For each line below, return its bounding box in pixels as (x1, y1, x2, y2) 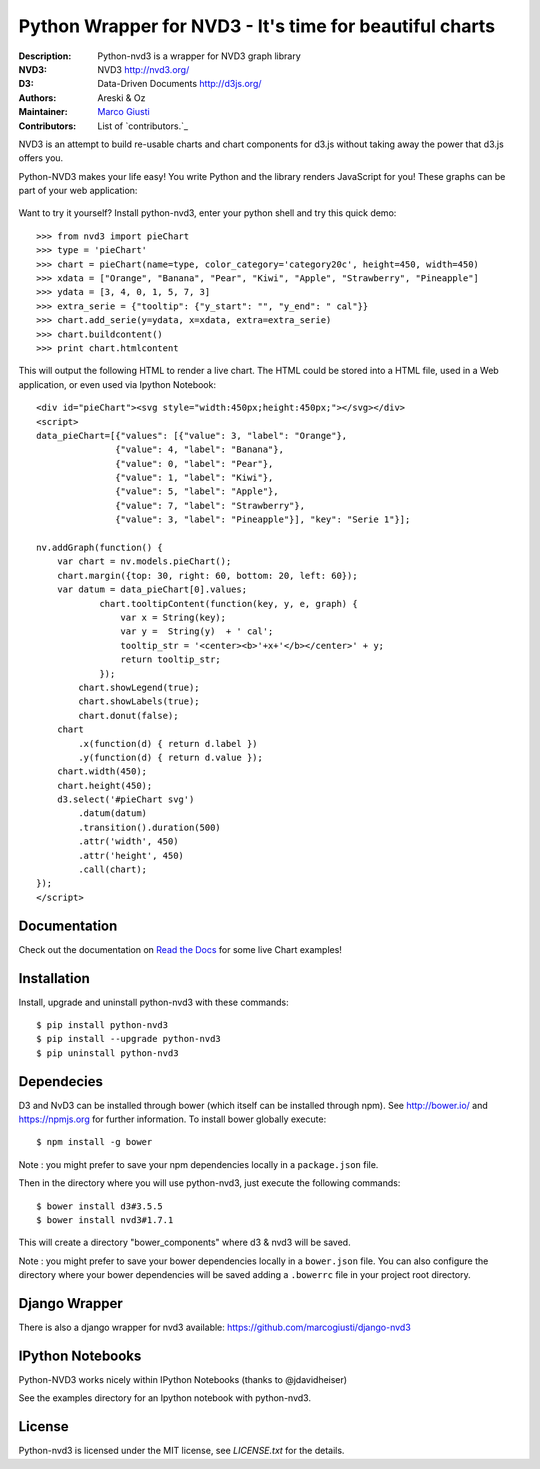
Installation (18, 970, 90, 987)
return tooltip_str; (120, 654, 222, 665)
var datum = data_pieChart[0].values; (56, 584, 248, 595)
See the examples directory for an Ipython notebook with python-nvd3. (18, 1392, 312, 1404)
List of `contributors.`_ (97, 120, 189, 132)
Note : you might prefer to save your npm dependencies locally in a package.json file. (18, 1158, 379, 1170)
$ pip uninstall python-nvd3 (36, 1047, 179, 1059)
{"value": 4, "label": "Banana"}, (115, 444, 285, 455)
